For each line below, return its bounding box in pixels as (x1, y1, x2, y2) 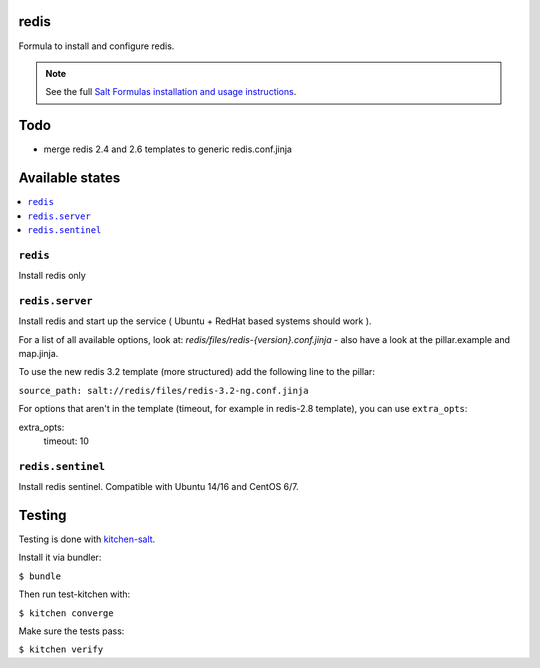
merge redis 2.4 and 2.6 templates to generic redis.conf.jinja (43, 143, 292, 155)
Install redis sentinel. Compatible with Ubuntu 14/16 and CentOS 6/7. (18, 481, 299, 493)
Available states (18, 170, 121, 187)
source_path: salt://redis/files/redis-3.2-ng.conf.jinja (18, 385, 309, 396)
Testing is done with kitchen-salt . (18, 533, 156, 545)
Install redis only (18, 270, 87, 282)
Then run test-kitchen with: (18, 588, 131, 600)
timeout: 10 (43, 435, 90, 447)
